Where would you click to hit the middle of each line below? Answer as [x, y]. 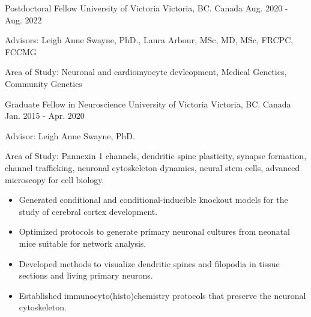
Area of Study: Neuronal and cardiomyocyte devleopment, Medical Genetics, [146, 72]
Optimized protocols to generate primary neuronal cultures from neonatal [154, 231]
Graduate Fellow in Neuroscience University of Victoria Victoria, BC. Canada [148, 104]
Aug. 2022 [23, 20]
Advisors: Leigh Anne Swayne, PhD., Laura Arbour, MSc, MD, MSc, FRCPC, [149, 40]
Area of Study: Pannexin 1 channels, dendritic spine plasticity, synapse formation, [156, 156]
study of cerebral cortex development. [88, 211]
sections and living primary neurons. [86, 275]
